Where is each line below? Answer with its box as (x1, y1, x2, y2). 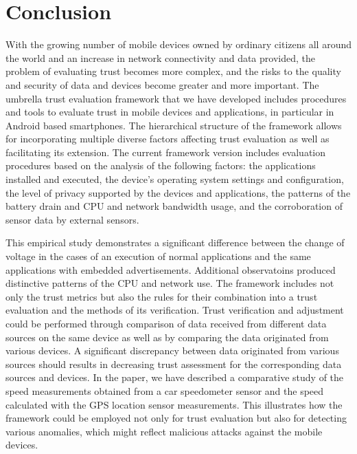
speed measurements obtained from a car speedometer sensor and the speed (5, 383, 324, 398)
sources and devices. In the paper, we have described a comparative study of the (5, 370, 344, 385)
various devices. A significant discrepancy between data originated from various (5, 343, 339, 358)
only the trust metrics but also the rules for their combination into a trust (5, 289, 318, 303)
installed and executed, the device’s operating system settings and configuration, (5, 172, 344, 186)
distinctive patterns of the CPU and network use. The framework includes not (5, 276, 334, 290)
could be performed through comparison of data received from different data (5, 316, 327, 330)
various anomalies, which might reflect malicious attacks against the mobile (5, 424, 323, 438)
